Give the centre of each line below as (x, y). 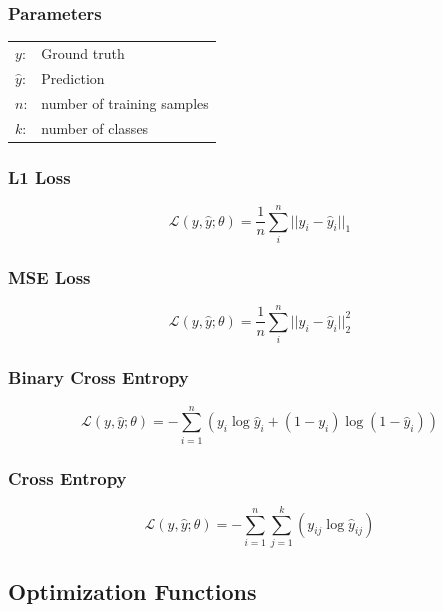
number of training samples (125, 102)
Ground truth (83, 52)
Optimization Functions (132, 591)
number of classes (95, 127)
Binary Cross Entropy (98, 377)
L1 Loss (39, 176)
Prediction (73, 77)
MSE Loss (49, 276)
